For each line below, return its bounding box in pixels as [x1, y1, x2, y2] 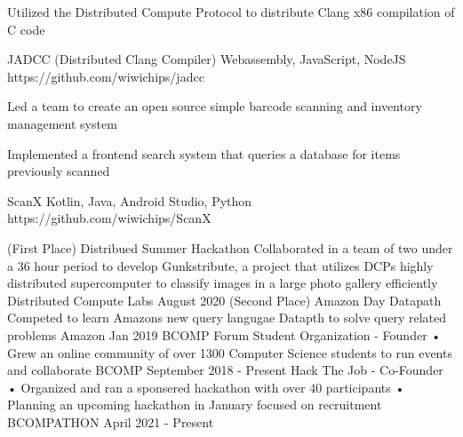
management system [7, 114, 117, 132]
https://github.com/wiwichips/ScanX [7, 209, 212, 227]
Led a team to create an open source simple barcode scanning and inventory [7, 97, 422, 115]
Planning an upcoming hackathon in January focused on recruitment [7, 395, 382, 414]
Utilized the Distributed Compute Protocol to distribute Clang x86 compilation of [7, 3, 455, 20]
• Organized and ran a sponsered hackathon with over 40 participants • [7, 377, 405, 396]
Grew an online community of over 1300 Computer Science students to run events [7, 343, 452, 362]
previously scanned [7, 162, 110, 180]
